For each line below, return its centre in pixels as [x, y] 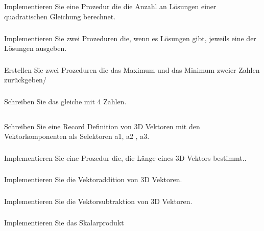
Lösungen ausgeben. [35, 48]
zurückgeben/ [25, 80]
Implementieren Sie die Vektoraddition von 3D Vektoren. [93, 179]
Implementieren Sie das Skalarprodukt [64, 223]
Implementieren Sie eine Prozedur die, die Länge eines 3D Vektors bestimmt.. [125, 157]
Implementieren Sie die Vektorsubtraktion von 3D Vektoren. [98, 201]
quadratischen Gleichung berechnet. [60, 16]
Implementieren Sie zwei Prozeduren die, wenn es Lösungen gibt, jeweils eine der [130, 38]
